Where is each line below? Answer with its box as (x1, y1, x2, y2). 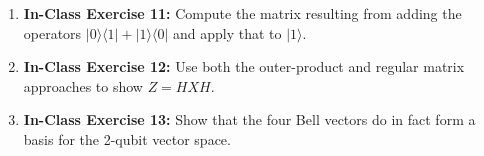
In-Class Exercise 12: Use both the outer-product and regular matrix (23, 56, 465, 77)
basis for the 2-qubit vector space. (23, 128, 231, 149)
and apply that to (172, 22, 282, 43)
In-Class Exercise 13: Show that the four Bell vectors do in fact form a (23, 109, 476, 130)
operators (23, 22, 82, 43)
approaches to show (23, 75, 143, 96)
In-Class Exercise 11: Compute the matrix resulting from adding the (23, 3, 462, 23)
